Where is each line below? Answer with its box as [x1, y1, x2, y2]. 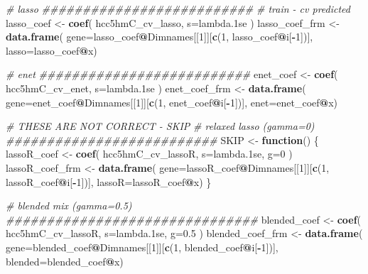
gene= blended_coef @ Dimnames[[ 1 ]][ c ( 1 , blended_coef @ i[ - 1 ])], [6, 239, 278, 254]
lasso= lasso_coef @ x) [6, 43, 97, 57]
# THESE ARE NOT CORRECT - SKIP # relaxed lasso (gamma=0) [6, 119, 315, 133]
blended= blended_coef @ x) [6, 253, 124, 268]
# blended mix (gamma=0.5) [6, 198, 132, 213]
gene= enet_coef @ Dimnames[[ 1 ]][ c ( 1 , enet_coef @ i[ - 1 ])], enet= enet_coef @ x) [6, 94, 337, 109]
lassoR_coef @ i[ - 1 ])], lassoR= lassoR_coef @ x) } [6, 174, 212, 189]
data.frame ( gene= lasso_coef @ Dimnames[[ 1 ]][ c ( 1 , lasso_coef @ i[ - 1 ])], [6, 29, 313, 44]
